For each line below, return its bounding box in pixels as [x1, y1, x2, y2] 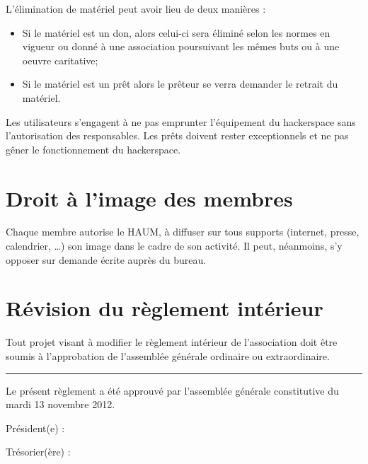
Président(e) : [6, 420, 65, 435]
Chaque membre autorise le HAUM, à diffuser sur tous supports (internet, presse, [6, 224, 360, 239]
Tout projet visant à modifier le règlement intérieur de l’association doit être [6, 335, 338, 349]
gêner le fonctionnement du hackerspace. [6, 141, 181, 156]
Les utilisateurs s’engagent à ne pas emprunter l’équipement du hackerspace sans [6, 114, 356, 129]
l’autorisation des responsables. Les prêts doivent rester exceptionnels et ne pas [6, 128, 349, 143]
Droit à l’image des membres [6, 183, 293, 212]
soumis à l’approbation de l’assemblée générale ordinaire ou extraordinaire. [6, 348, 330, 363]
